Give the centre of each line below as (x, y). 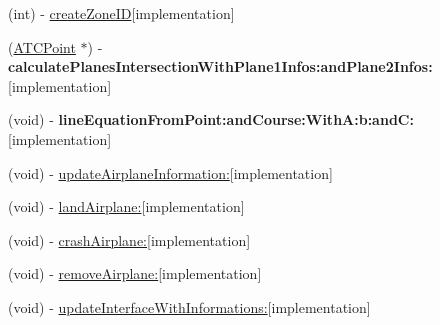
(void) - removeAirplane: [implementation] (135, 273)
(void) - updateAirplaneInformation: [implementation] (170, 172)
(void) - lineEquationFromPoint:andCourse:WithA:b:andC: (211, 119)
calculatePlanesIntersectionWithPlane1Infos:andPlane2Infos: (220, 66)
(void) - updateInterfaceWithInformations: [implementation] (189, 306)
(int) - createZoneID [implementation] (121, 13)
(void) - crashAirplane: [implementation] (129, 239)
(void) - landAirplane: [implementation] (126, 206)
